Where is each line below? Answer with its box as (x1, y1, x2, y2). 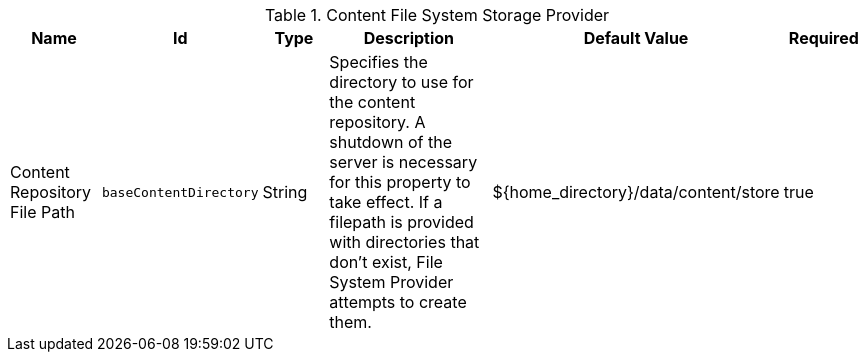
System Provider (329, 272, 454, 292)
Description (363, 28, 455, 48)
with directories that (329, 232, 480, 252)
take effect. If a (329, 192, 443, 212)
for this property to (329, 172, 471, 192)
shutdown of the (329, 132, 452, 152)
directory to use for (329, 72, 474, 92)
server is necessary (329, 152, 478, 172)
